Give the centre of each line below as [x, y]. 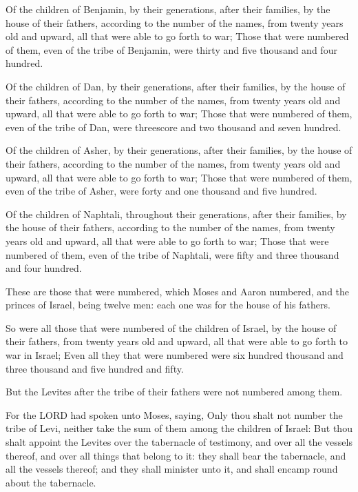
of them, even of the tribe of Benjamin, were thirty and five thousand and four [171, 49]
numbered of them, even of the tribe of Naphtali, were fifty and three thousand [172, 254]
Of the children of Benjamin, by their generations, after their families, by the [168, 9]
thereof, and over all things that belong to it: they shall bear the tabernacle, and [176, 455]
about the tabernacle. [51, 482]
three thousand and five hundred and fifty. [95, 368]
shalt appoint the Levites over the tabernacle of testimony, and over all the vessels [179, 442]
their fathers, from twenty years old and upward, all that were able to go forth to [177, 341]
